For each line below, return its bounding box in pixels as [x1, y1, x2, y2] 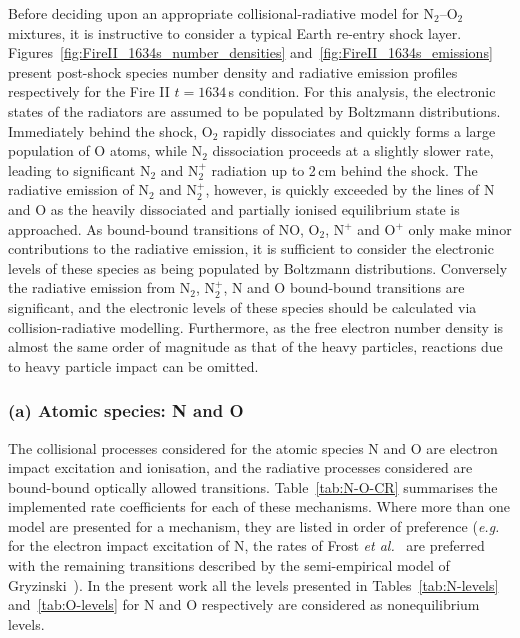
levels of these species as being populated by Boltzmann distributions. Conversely [8, 257, 508, 278]
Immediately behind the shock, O [8, 120, 213, 141]
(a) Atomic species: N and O [8, 398, 244, 423]
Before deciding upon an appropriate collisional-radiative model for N [8, 3, 434, 23]
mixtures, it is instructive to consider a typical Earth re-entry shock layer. [8, 22, 462, 43]
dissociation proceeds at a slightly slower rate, [212, 140, 494, 161]
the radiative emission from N [8, 277, 191, 298]
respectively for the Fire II [8, 81, 170, 102]
